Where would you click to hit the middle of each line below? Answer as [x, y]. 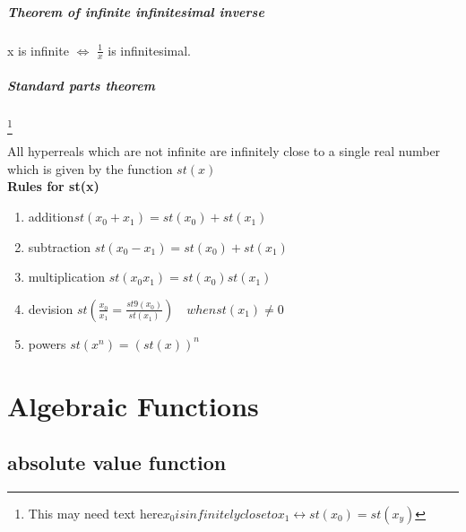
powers [47, 343]
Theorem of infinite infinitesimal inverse [136, 11]
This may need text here [95, 514]
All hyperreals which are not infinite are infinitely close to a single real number [224, 151]
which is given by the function [90, 168]
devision [51, 308]
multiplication [66, 277]
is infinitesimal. [149, 50]
